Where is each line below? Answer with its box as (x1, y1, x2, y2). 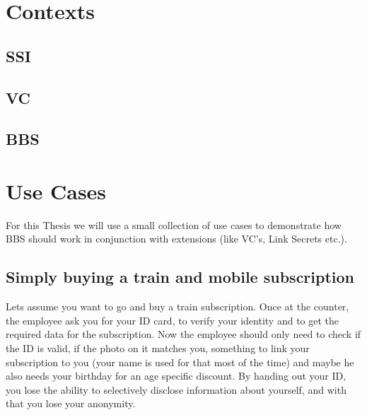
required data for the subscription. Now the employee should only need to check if (6, 327, 361, 341)
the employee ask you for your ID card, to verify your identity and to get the (6, 312, 339, 327)
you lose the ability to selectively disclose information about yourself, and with (6, 382, 346, 397)
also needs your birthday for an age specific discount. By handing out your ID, (6, 368, 346, 383)
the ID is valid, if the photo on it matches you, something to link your (6, 341, 310, 356)
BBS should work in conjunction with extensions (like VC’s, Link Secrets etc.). (6, 231, 347, 246)
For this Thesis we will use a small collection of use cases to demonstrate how (6, 217, 342, 232)
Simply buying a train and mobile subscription (6, 266, 355, 288)
